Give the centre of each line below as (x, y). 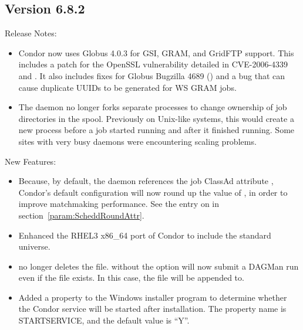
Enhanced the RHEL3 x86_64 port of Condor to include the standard (145, 235)
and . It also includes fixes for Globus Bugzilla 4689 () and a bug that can (152, 75)
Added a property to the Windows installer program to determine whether (153, 297)
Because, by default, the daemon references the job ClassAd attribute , (146, 181)
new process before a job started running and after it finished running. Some (156, 130)
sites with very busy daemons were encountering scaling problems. (137, 141)
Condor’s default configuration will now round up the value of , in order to (153, 192)
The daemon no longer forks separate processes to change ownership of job (153, 107)
